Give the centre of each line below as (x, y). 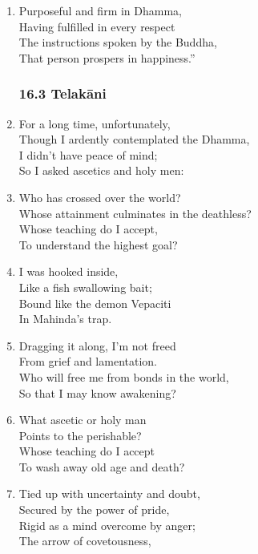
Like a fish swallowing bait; (85, 287)
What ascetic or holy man (83, 420)
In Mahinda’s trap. (65, 319)
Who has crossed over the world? (100, 197)
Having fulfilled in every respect (97, 26)
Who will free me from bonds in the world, (124, 376)
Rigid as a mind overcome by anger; (107, 525)
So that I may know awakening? (97, 392)
